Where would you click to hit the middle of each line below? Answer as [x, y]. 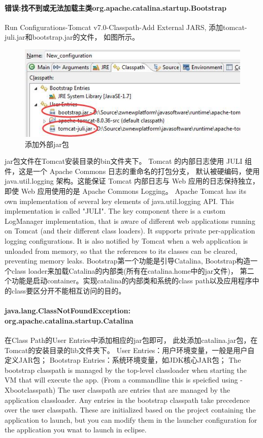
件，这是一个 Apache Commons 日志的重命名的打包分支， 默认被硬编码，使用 [132, 171]
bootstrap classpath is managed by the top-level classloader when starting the [126, 370]
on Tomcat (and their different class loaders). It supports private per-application [130, 231]
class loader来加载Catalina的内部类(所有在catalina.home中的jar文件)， [124, 270]
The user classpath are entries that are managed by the [144, 389]
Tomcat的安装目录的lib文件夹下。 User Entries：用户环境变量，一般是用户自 [130, 350]
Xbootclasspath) [30, 389]
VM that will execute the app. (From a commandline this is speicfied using [121, 380]
